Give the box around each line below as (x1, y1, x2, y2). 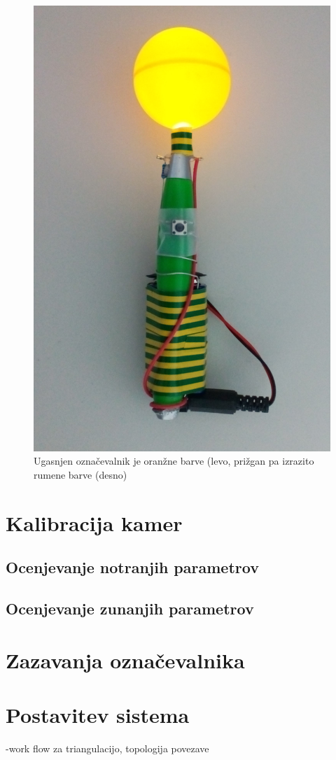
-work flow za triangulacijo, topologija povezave (6, 740, 209, 755)
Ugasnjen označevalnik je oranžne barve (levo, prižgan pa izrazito (34, 453, 314, 468)
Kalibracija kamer (6, 508, 183, 537)
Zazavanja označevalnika (6, 645, 245, 674)
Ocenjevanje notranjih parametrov (6, 556, 259, 578)
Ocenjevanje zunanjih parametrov (6, 597, 254, 619)
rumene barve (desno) (34, 467, 127, 481)
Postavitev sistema (6, 700, 190, 729)
